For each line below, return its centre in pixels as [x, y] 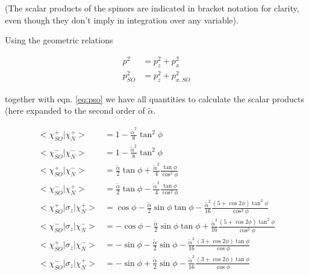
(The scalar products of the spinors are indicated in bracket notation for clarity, [152, 8]
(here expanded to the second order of [75, 110]
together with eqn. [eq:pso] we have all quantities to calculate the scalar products [155, 98]
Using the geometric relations [59, 40]
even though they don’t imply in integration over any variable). [122, 20]
